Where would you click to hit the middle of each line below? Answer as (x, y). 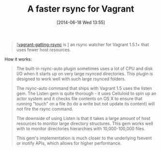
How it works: (18, 59)
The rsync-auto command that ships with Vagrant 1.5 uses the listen (84, 88)
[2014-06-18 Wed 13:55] (81, 22)
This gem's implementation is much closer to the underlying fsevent (84, 138)
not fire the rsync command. (45, 109)
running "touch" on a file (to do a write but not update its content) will (86, 103)
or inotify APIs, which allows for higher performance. (69, 143)
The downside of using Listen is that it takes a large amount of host (83, 118)
